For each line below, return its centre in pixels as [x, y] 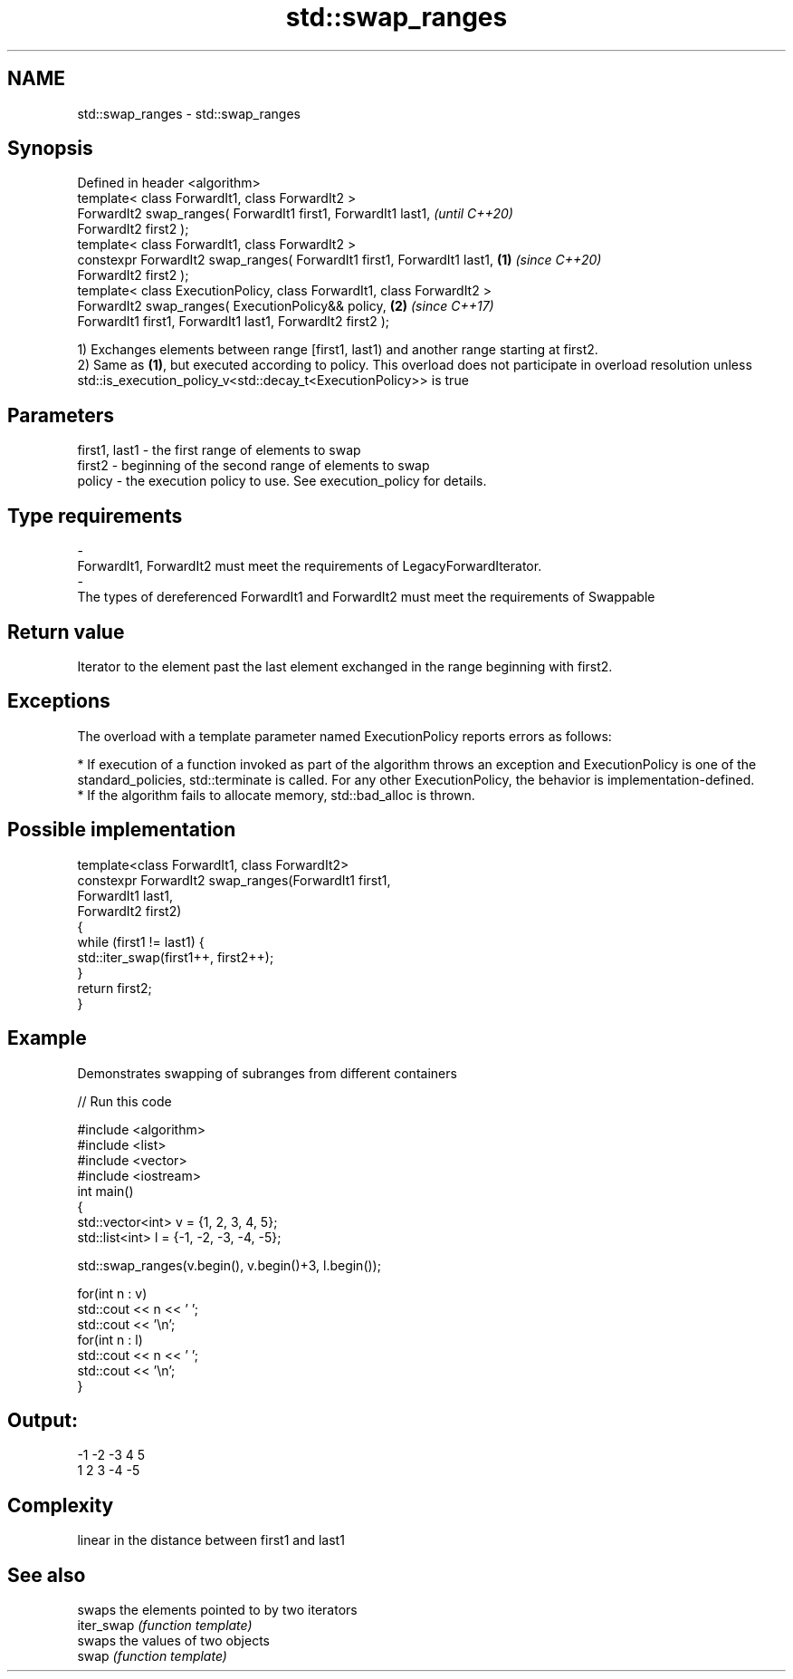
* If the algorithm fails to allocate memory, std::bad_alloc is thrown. [276, 795]
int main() [105, 1191]
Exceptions [59, 701]
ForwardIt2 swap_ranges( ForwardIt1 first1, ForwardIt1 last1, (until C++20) [295, 214]
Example [47, 1038]
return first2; [115, 988]
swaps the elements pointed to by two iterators [217, 1610]
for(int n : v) [112, 1293]
